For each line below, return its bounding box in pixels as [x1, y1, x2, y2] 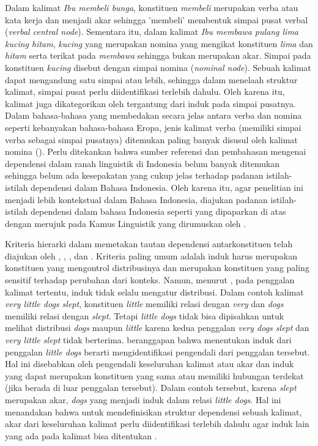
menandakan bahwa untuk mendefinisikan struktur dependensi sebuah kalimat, [5, 405, 302, 418]
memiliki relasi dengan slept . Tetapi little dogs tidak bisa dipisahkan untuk [5, 309, 284, 322]
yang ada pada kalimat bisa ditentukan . [5, 429, 157, 442]
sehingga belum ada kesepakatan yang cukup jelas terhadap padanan [5, 169, 264, 182]
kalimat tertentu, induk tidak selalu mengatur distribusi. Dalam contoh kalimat [5, 285, 304, 298]
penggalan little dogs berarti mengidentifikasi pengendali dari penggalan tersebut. [5, 345, 310, 358]
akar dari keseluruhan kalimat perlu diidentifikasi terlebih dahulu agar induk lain [5, 417, 309, 430]
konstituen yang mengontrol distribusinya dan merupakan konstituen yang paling [5, 261, 309, 274]
